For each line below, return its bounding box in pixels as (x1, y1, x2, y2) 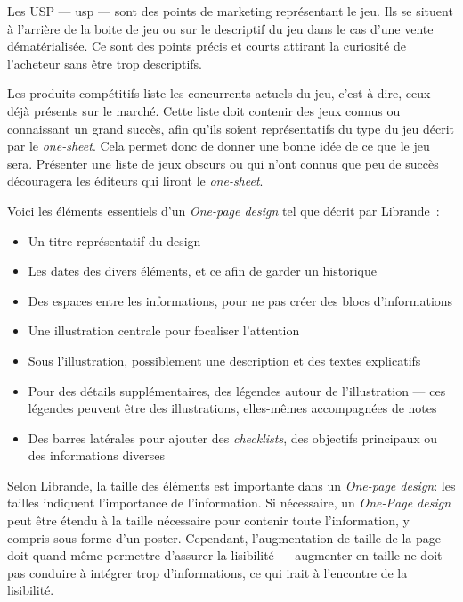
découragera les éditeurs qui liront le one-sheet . (7, 171, 264, 190)
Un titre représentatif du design (28, 231, 201, 250)
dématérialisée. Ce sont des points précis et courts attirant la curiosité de (7, 37, 406, 55)
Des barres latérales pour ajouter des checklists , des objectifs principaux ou (28, 428, 438, 447)
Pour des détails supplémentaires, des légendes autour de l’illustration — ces (28, 381, 446, 400)
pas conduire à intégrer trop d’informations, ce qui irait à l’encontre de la (7, 563, 408, 581)
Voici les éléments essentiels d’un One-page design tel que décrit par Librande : (7, 201, 440, 219)
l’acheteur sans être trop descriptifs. (7, 54, 203, 72)
